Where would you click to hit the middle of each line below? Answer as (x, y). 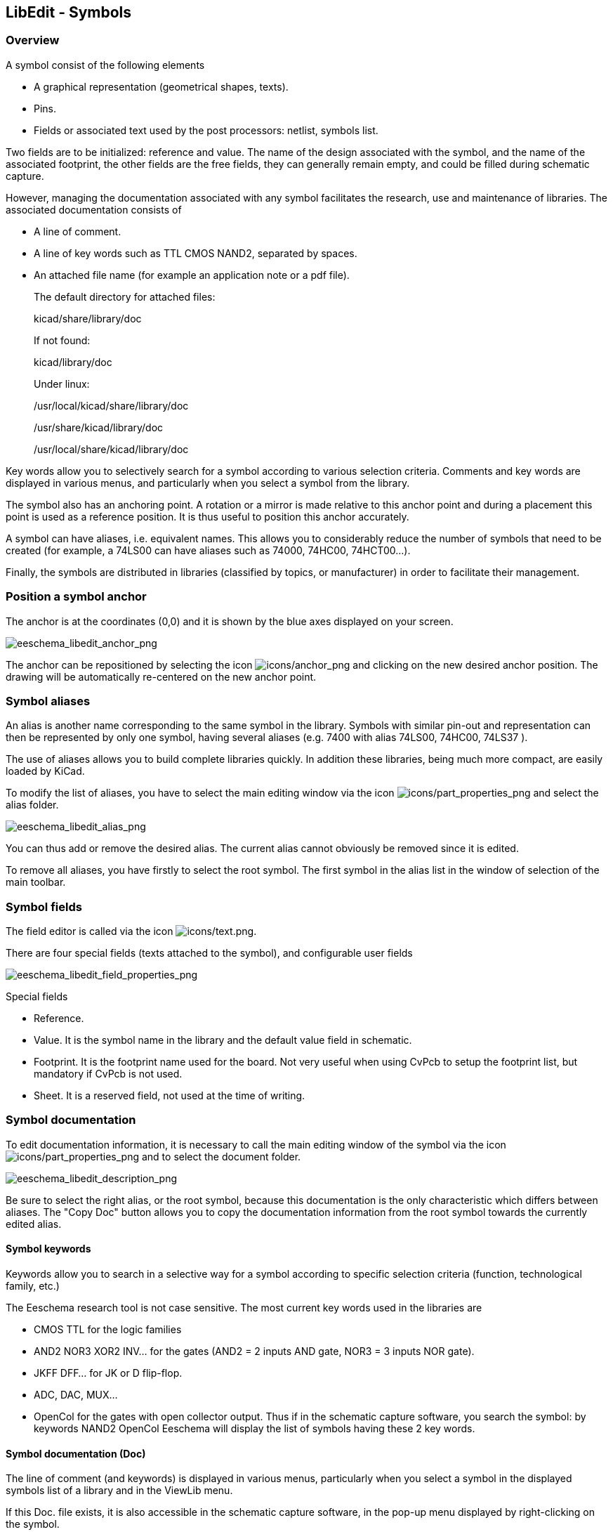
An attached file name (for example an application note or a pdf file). (192, 275)
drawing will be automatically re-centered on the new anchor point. (161, 676)
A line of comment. (78, 231)
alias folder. (32, 805)
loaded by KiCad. (45, 771)
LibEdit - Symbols (69, 12)
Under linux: (62, 384)
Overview (33, 40)
